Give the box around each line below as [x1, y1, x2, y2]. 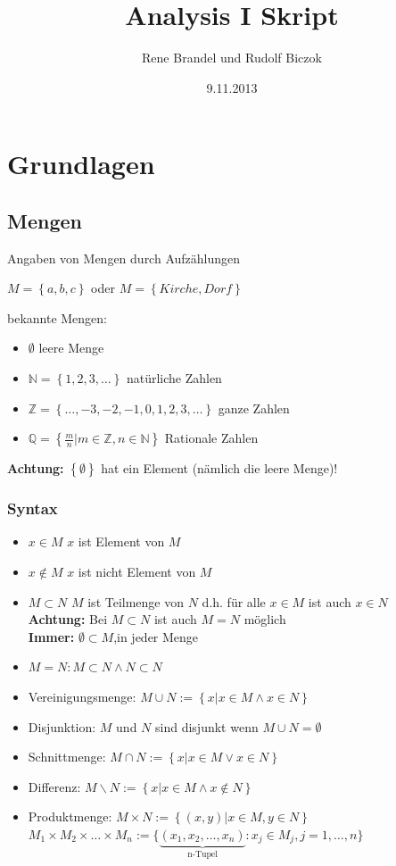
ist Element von [78, 532, 165, 551]
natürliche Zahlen [126, 369, 222, 387]
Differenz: [28, 777, 81, 795]
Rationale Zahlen [164, 429, 259, 447]
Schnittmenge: [28, 747, 106, 766]
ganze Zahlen [218, 398, 290, 417]
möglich [243, 610, 286, 629]
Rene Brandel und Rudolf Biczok [142, 48, 322, 67]
